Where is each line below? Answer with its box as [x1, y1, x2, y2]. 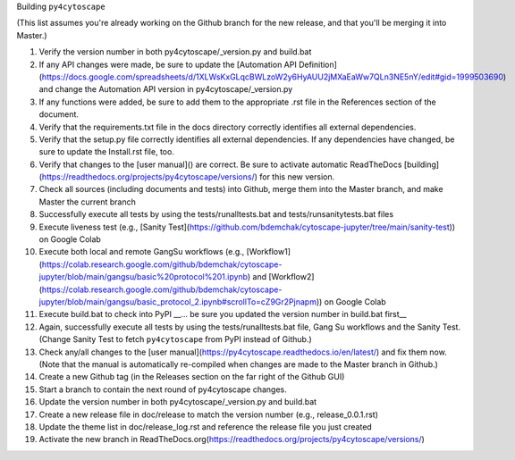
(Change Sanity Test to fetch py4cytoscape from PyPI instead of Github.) [38, 334, 312, 345]
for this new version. [259, 171, 335, 182]
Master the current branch [38, 197, 136, 207]
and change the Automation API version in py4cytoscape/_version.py [38, 84, 293, 95]
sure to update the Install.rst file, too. [38, 146, 174, 157]
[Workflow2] [268, 272, 315, 282]
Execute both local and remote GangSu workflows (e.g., [38, 247, 245, 257]
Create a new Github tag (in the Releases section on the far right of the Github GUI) [38, 372, 345, 382]
